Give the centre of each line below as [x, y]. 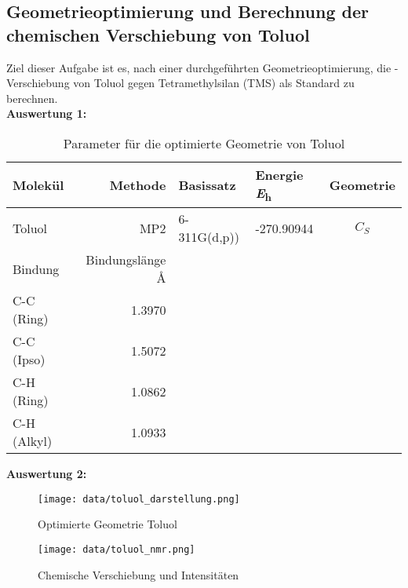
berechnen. [32, 98]
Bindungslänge [126, 260]
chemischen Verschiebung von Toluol [158, 34]
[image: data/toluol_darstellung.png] [139, 499]
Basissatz [207, 185]
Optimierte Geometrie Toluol [107, 524]
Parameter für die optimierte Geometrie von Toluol [204, 143]
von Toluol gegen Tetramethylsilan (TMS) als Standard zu [214, 83]
